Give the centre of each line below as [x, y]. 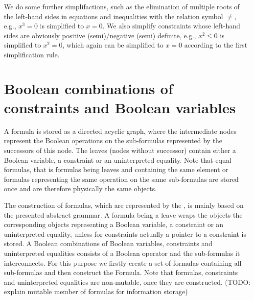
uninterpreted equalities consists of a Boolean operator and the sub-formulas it [122, 253]
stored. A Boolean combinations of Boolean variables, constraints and [108, 243]
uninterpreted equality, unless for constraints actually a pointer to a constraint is [125, 234]
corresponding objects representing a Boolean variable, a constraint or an [114, 224]
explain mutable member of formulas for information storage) [96, 291]
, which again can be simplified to [113, 45]
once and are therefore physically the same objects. [81, 188]
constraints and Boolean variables [120, 107]
